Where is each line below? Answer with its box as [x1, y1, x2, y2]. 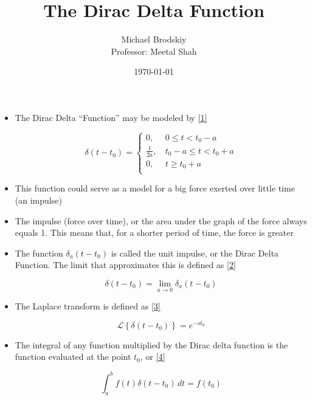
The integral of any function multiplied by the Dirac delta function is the [15, 338, 288, 351]
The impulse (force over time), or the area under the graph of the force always [15, 214, 307, 227]
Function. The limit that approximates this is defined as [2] [15, 258, 236, 271]
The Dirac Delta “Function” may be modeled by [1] [15, 111, 207, 123]
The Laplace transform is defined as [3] [15, 300, 161, 312]
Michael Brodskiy [121, 33, 187, 46]
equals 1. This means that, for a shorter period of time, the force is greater [15, 226, 294, 239]
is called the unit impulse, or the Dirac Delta [111, 246, 279, 259]
